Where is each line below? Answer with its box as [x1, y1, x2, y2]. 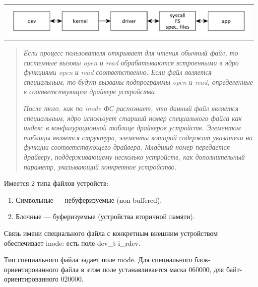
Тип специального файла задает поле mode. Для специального [4, 254, 193, 265]
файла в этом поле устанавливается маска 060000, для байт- [61, 264, 242, 274]
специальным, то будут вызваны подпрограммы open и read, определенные [23, 76, 253, 87]
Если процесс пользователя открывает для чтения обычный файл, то [23, 48, 238, 57]
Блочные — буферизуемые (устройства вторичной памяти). [15, 211, 195, 222]
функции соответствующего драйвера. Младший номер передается [23, 142, 230, 152]
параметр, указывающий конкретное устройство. [23, 161, 177, 172]
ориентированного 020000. [4, 274, 84, 284]
